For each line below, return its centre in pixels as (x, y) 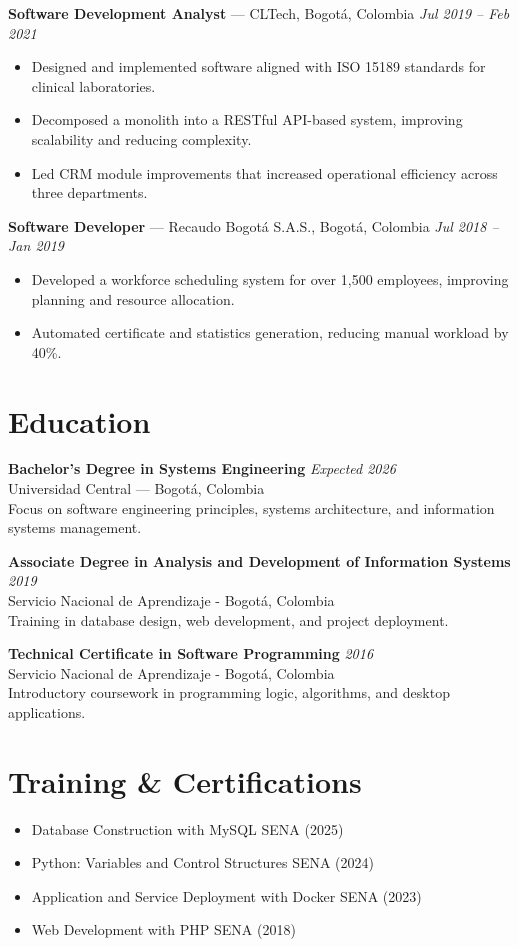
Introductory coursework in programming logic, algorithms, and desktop (229, 692)
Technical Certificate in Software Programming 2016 (191, 653)
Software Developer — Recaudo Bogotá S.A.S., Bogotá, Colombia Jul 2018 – (253, 225)
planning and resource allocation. (133, 298)
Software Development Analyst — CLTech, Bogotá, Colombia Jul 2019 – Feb (259, 13)
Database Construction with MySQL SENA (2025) (187, 828)
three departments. (89, 192)
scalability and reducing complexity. (141, 138)
